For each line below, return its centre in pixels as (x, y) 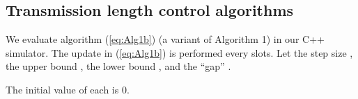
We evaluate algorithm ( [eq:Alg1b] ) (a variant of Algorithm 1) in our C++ (165, 39)
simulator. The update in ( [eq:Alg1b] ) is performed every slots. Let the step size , (179, 52)
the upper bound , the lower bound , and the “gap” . (118, 66)
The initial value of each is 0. (68, 89)
